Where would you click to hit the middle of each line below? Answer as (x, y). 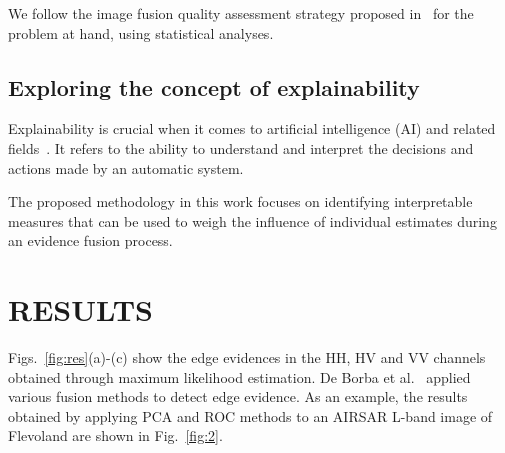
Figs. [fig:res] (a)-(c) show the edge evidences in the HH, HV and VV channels (247, 357)
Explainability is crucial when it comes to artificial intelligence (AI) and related (252, 128)
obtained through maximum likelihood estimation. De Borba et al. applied (239, 376)
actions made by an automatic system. (126, 167)
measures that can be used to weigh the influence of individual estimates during (252, 220)
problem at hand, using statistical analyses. (141, 32)
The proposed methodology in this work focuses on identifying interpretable (240, 201)
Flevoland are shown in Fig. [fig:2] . (115, 435)
